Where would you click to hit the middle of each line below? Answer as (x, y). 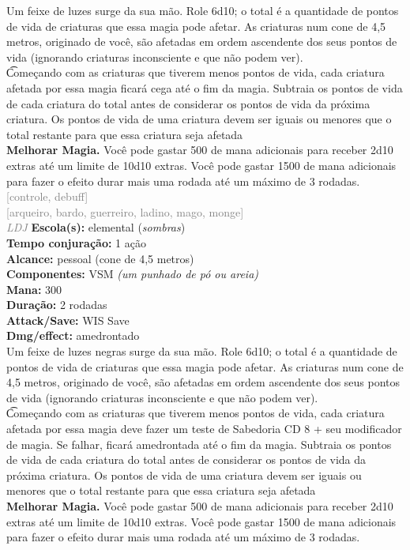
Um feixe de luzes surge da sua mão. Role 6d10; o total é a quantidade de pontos (203, 10)
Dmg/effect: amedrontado (73, 335)
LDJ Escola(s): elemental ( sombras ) (96, 227)
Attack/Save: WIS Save (68, 320)
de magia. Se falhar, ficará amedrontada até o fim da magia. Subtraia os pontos (199, 444)
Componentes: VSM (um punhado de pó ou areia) (133, 274)
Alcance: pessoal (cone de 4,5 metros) (100, 258)
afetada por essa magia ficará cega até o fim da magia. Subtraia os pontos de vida (205, 87)
